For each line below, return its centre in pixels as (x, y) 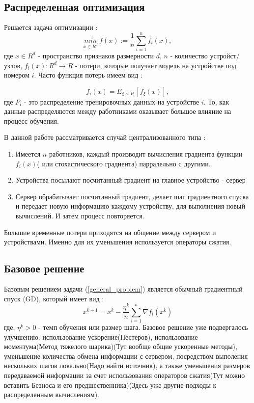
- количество (189, 55)
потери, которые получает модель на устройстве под (158, 65)
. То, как (216, 101)
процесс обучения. (31, 121)
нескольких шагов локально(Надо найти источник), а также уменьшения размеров (127, 365)
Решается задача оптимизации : (51, 27)
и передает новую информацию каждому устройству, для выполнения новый (130, 206)
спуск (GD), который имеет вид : (54, 298)
